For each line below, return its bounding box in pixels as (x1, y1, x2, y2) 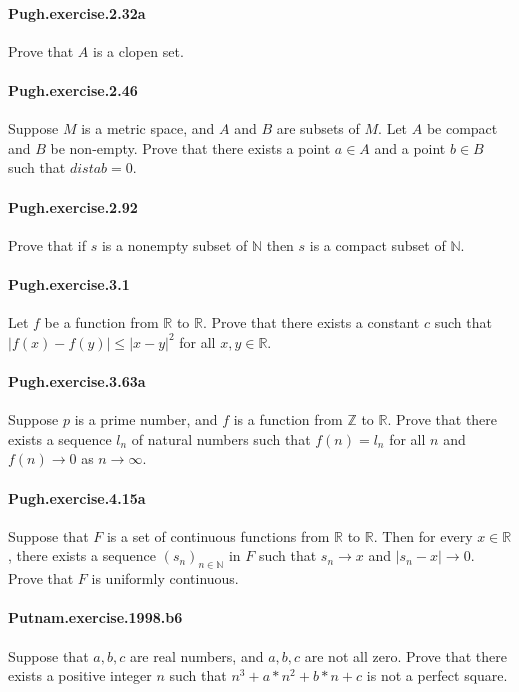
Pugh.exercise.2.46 (8, 79, 138, 100)
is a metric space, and (81, 118, 215, 139)
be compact (426, 118, 498, 139)
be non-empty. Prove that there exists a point (50, 137, 331, 158)
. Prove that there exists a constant (202, 312, 420, 333)
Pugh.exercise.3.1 (8, 273, 130, 294)
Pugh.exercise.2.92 (8, 196, 138, 217)
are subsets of (276, 118, 360, 139)
